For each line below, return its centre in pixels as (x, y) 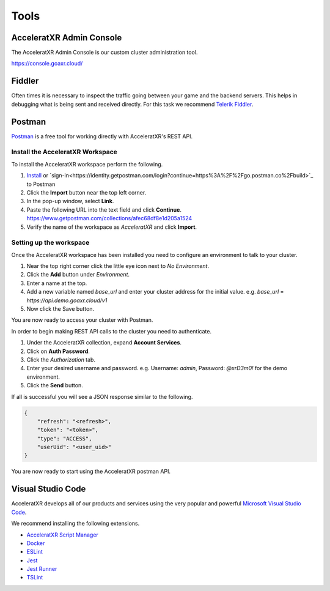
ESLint (35, 552)
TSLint (35, 578)
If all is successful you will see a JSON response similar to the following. (102, 396)
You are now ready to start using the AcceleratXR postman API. (91, 472)
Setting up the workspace (50, 243)
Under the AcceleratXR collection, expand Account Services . (104, 343)
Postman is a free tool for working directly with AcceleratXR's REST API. (102, 136)
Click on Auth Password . (58, 351)
